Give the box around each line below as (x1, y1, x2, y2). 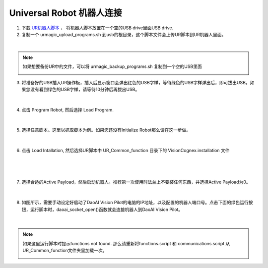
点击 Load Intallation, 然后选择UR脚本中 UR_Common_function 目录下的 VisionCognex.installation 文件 (21, 148, 230, 154)
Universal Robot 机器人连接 (9, 7, 122, 18)
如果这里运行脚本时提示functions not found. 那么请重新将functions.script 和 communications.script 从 (22, 240, 230, 246)
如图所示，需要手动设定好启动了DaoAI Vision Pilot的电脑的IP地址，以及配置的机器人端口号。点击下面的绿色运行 (21, 200, 249, 206)
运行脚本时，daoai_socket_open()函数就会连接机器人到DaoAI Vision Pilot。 (30, 206, 183, 213)
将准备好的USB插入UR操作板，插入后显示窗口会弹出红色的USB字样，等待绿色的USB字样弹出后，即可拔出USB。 (21, 79, 250, 85)
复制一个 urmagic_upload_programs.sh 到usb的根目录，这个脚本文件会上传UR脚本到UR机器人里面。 (21, 31, 226, 37)
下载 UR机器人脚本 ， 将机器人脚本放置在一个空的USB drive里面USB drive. (21, 25, 174, 31)
